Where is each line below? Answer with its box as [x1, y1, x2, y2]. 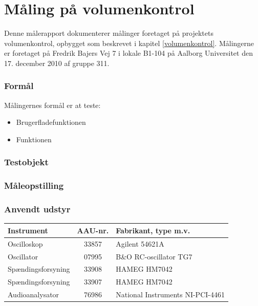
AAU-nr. [77, 225, 109, 235]
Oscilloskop [8, 238, 43, 249]
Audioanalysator [8, 289, 59, 300]
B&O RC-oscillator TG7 [116, 251, 192, 261]
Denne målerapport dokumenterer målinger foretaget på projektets [4, 28, 213, 38]
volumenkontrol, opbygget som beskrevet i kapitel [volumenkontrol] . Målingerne [4, 37, 254, 48]
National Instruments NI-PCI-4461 [116, 289, 225, 300]
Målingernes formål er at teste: [4, 99, 101, 110]
